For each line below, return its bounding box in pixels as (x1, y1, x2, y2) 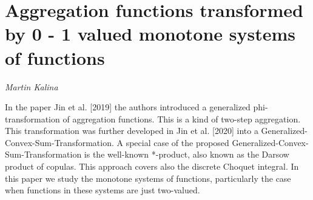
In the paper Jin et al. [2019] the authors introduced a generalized (5, 101, 251, 113)
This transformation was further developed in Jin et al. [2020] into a (5, 124, 258, 137)
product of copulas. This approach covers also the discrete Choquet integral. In (5, 160, 299, 173)
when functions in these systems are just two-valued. (5, 184, 200, 196)
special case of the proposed (126, 136, 229, 148)
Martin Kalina (5, 80, 58, 93)
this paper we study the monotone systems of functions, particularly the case (5, 172, 291, 184)
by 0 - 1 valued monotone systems (5, 21, 295, 46)
